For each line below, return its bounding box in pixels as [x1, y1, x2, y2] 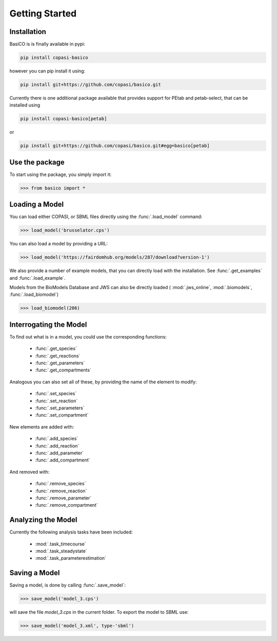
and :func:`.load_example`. [9, 275, 66, 281]
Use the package [9, 157, 65, 167]
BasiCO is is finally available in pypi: [9, 41, 86, 47]
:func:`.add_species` [35, 435, 78, 442]
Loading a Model [9, 200, 64, 209]
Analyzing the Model [9, 515, 77, 524]
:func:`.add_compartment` [35, 457, 90, 463]
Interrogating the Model [9, 320, 87, 329]
